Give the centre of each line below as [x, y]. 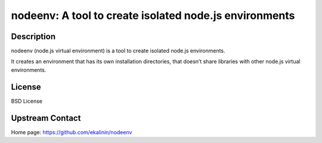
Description [33, 36]
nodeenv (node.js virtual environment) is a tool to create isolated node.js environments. [118, 51]
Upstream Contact [46, 118]
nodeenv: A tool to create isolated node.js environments [153, 15]
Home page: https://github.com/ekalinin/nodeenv [72, 132]
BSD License [27, 101]
